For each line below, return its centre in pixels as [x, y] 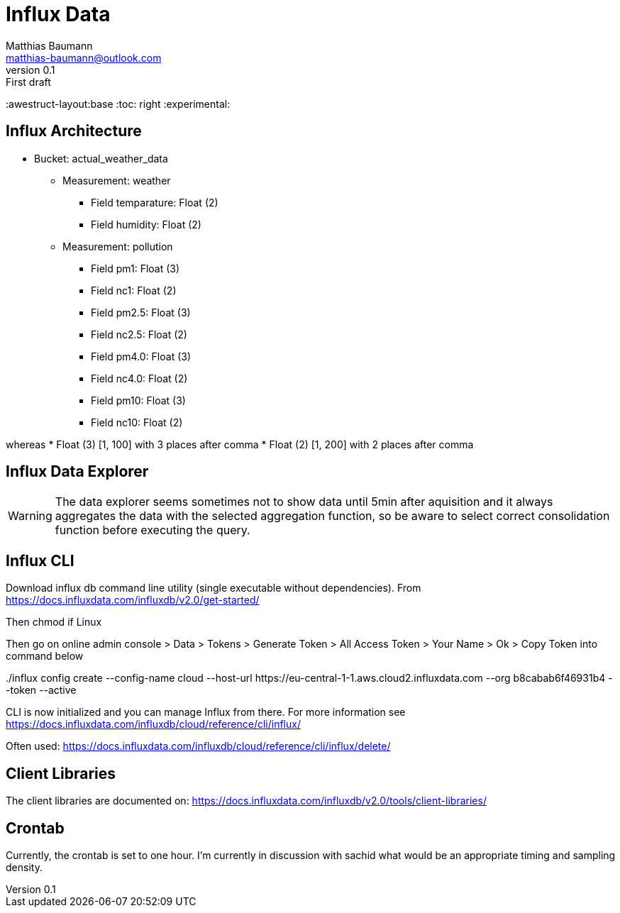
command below [45, 656]
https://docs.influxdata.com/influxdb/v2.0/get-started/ [133, 600]
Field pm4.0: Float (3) [141, 356]
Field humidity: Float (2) [146, 224]
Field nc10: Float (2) [137, 422]
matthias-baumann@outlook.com [84, 57]
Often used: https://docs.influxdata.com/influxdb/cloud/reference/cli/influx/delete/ [198, 746]
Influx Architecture [74, 131]
